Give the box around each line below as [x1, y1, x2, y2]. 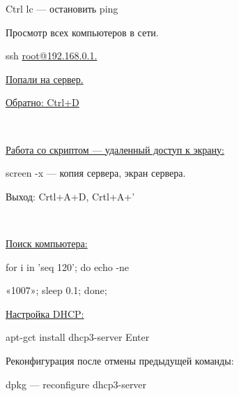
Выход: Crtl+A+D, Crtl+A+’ [6, 189, 135, 203]
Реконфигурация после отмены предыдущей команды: [6, 353, 234, 367]
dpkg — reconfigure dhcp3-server [6, 376, 147, 391]
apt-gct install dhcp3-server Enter [6, 330, 150, 344]
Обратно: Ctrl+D [6, 95, 79, 110]
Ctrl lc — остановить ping [6, 1, 118, 15]
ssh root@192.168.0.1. [6, 48, 98, 63]
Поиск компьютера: [6, 235, 88, 250]
